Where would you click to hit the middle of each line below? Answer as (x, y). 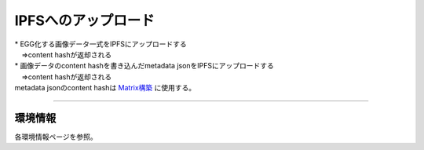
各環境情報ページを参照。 (56, 137)
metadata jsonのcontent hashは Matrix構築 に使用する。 (105, 88)
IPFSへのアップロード (84, 20)
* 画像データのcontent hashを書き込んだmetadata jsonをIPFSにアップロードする (144, 66)
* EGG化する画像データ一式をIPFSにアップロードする (101, 44)
